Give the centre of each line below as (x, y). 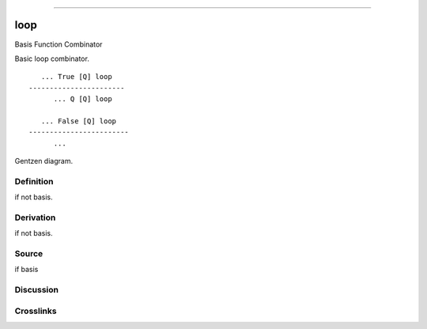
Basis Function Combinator (59, 44)
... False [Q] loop (79, 121)
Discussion (37, 290)
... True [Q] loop (76, 77)
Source (29, 254)
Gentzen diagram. (44, 161)
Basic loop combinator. (52, 59)
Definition (34, 181)
